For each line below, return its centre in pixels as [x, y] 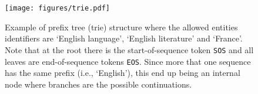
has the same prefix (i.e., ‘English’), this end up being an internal [123, 73]
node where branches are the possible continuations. [98, 84]
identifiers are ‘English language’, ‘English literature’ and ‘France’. [124, 38]
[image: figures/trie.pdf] [57, 8]
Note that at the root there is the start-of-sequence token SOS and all [129, 49]
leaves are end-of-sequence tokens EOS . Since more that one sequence [128, 61]
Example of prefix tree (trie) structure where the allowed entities [121, 27]
